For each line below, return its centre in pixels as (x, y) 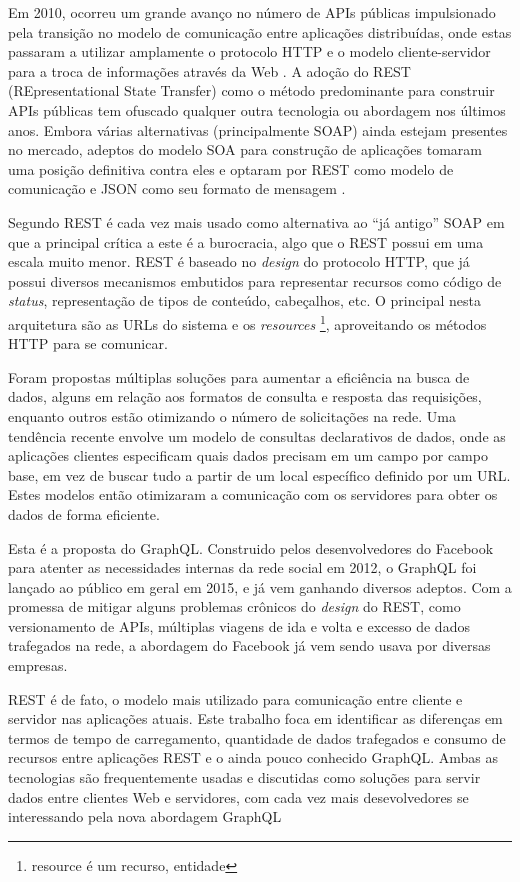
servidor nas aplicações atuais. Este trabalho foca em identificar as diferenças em (255, 718)
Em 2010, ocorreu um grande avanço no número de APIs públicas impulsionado (252, 12)
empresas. (38, 665)
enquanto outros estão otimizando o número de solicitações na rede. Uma (232, 415)
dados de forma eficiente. (84, 513)
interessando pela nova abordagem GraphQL (145, 816)
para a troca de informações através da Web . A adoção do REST (209, 70)
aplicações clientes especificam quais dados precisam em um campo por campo (248, 455)
